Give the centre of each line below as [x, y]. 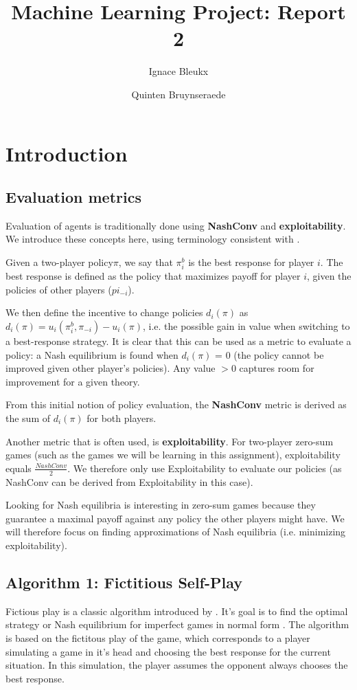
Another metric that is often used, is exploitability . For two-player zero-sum [170, 441]
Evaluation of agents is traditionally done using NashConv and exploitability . [176, 225]
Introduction [67, 153]
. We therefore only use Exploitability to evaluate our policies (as [205, 468]
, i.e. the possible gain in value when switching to [246, 326]
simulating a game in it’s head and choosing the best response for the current [168, 651]
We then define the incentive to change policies [104, 312]
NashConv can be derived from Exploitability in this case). [129, 481]
